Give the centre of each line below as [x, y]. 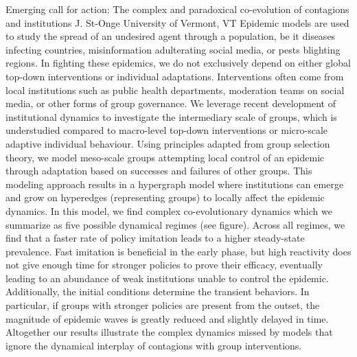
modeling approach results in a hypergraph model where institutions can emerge [175, 184]
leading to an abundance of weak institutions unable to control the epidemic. [167, 278]
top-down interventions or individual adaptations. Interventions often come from [175, 76]
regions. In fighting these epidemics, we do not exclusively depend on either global [178, 63]
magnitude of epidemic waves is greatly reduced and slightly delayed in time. [167, 318]
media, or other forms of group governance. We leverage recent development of [171, 103]
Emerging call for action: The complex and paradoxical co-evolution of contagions [177, 9]
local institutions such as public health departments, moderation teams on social [175, 90]
